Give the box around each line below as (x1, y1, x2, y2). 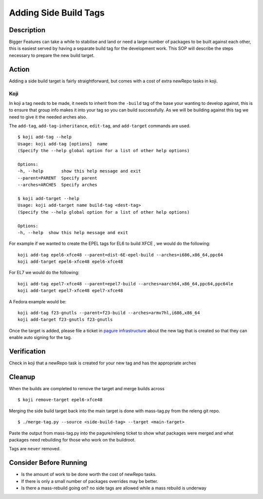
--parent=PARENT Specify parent (18, 175, 97, 180)
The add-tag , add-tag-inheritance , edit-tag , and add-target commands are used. (9, 123, 191, 129)
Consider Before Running (9, 459, 87, 467)
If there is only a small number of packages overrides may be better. (21, 478, 158, 484)
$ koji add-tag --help (18, 134, 72, 140)
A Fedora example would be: (9, 299, 67, 304)
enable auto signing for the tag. (9, 335, 72, 340)
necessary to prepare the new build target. (9, 52, 95, 58)
